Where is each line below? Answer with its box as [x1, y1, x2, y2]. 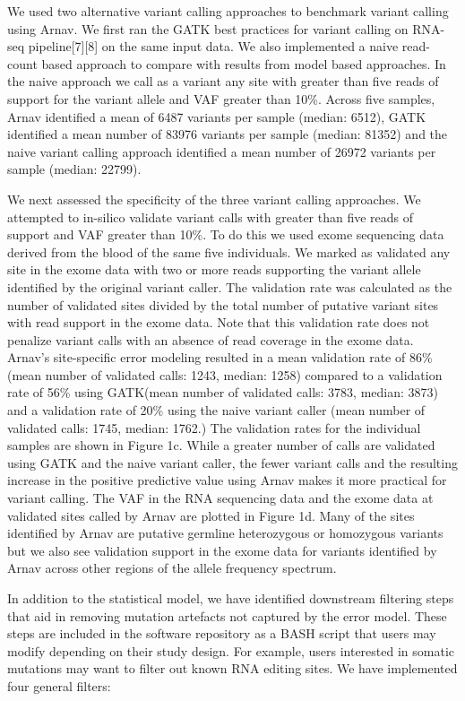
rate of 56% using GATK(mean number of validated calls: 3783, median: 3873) [7, 383, 438, 402]
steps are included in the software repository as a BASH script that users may [7, 624, 436, 643]
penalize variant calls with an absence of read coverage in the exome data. [7, 330, 414, 349]
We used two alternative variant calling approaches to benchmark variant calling [7, 2, 449, 20]
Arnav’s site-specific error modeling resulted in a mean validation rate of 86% [7, 348, 433, 367]
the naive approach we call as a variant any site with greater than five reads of [7, 72, 439, 91]
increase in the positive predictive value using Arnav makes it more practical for [7, 471, 447, 489]
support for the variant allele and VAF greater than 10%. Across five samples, [7, 89, 435, 108]
